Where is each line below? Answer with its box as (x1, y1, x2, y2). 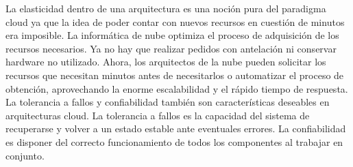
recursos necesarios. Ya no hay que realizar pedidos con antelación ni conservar (5, 41, 337, 55)
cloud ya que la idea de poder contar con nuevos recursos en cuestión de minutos (5, 14, 345, 29)
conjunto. (5, 148, 45, 162)
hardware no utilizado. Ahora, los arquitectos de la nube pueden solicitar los (5, 55, 326, 69)
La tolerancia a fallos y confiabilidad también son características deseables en (5, 95, 330, 109)
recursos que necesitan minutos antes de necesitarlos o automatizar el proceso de (5, 67, 344, 82)
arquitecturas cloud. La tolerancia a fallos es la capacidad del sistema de (5, 108, 310, 122)
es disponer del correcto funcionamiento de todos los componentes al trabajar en (5, 134, 343, 149)
